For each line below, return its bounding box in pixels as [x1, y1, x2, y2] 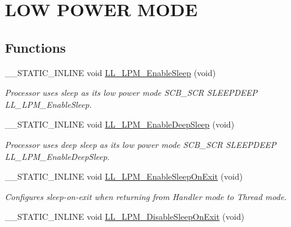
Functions [5, 38, 66, 56]
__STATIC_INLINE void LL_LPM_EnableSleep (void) [5, 66, 216, 78]
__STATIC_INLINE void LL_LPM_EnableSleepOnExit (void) [5, 170, 243, 183]
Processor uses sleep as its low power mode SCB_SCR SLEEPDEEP [5, 86, 257, 99]
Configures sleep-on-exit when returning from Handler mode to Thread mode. [5, 190, 287, 202]
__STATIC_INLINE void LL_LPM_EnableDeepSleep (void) [5, 118, 235, 131]
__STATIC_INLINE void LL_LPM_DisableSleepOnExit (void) [5, 210, 244, 223]
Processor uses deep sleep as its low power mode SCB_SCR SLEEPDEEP [5, 138, 277, 150]
